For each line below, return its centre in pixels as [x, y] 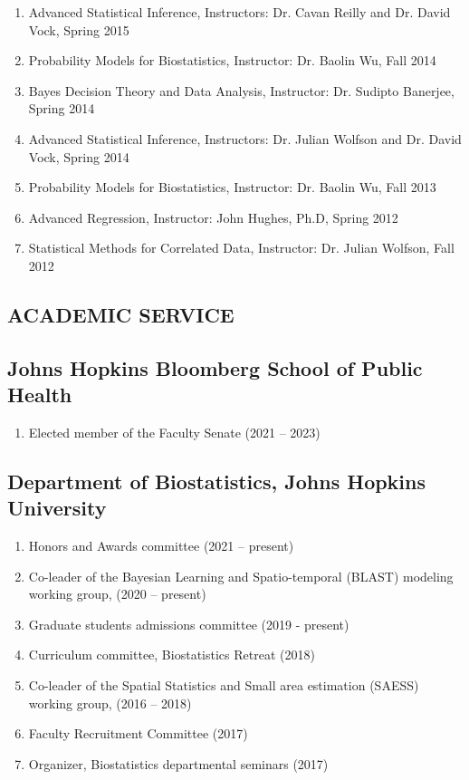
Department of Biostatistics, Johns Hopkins [217, 481]
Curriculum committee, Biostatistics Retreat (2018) [172, 655]
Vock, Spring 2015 [79, 29]
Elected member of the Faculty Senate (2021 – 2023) [174, 432]
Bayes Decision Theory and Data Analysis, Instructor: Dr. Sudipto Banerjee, [241, 90]
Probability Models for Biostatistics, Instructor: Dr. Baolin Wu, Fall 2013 [232, 187]
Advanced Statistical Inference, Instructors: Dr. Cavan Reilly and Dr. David [239, 12]
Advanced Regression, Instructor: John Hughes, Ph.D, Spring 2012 [213, 217]
